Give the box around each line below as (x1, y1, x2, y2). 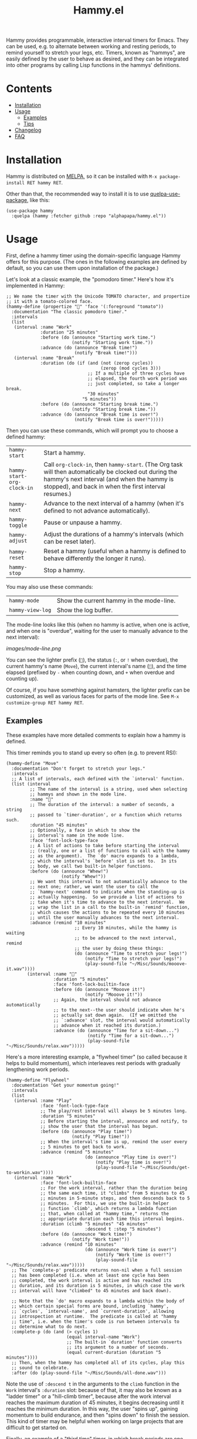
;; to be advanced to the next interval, (74, 935, 177, 941)
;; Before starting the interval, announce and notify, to (40, 1118, 188, 1124)
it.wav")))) (6, 966, 35, 972)
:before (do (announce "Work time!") (40, 1231, 133, 1237)
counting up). (6, 675, 39, 682)
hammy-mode (9, 597, 39, 604)
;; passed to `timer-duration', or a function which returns (29, 811, 182, 818)
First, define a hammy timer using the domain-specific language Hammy (6, 252, 181, 259)
